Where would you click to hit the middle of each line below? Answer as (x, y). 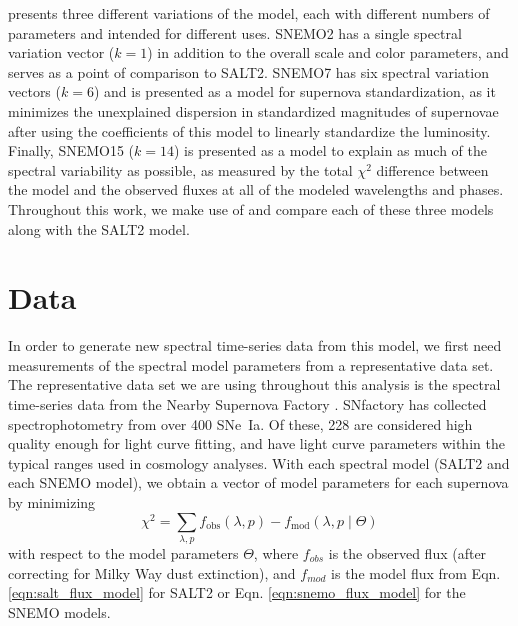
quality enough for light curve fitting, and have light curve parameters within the (256, 443)
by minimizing (52, 502)
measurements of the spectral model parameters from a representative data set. (251, 364)
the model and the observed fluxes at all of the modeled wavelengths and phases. (256, 189)
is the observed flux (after (407, 552)
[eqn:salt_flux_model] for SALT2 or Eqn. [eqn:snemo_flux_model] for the (237, 592)
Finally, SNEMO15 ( (71, 150)
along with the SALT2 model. (99, 228)
